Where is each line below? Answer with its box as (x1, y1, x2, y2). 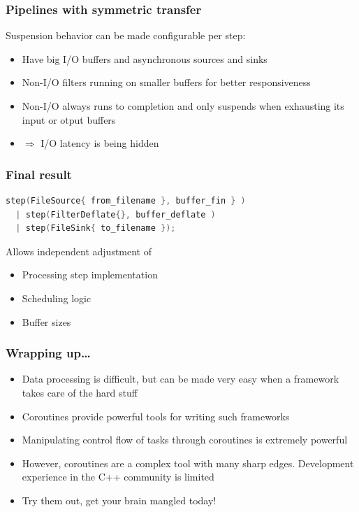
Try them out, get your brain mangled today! (22, 492, 217, 507)
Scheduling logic (22, 290, 91, 305)
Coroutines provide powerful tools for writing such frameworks (22, 408, 290, 423)
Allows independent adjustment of (6, 243, 152, 258)
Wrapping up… (6, 344, 91, 362)
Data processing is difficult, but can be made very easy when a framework (22, 371, 339, 386)
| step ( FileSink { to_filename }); (15, 223, 176, 234)
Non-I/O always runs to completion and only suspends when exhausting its (22, 99, 344, 113)
